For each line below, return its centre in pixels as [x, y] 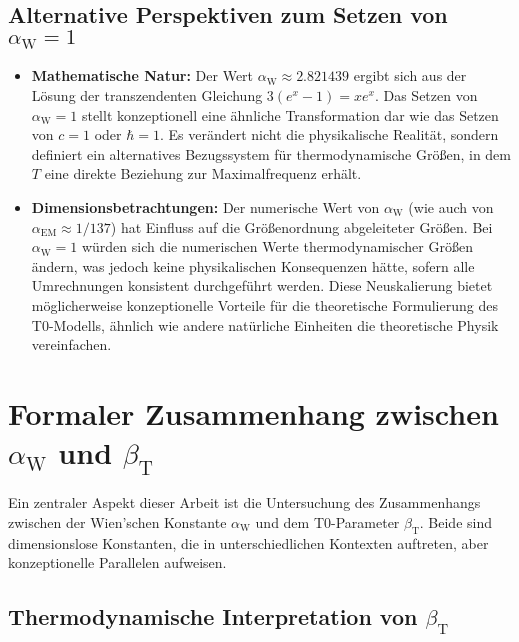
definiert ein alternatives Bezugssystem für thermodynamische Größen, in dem [271, 153]
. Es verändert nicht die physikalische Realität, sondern [329, 134]
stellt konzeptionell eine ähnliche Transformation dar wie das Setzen [290, 114]
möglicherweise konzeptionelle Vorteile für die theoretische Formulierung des [264, 304]
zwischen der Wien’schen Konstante [117, 522]
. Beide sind [456, 522]
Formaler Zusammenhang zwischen [253, 412]
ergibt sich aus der [410, 75]
